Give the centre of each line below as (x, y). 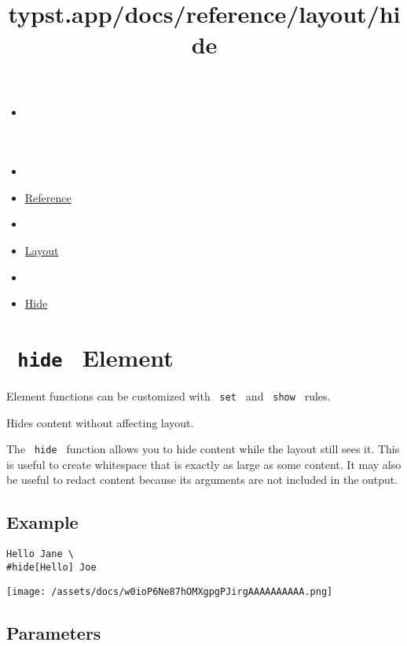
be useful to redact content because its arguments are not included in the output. (202, 480)
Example (42, 522)
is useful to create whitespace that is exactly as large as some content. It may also (204, 464)
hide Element (95, 357)
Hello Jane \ (40, 554)
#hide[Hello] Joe (51, 567)
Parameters (54, 632)
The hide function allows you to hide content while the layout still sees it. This (203, 449)
